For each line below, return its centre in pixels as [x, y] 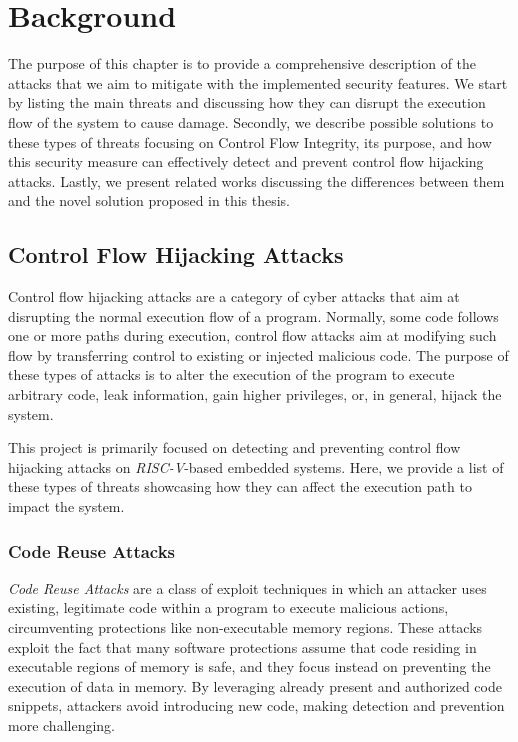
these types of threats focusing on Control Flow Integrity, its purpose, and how [250, 141]
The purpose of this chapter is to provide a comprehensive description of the [242, 63]
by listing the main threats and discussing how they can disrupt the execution [247, 102]
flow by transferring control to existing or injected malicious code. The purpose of [258, 354]
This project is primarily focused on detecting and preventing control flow [234, 447]
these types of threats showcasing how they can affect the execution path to [240, 486]
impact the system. [66, 506]
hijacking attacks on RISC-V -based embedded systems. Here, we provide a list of [256, 466]
